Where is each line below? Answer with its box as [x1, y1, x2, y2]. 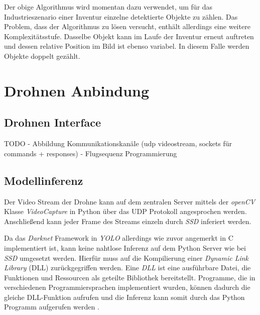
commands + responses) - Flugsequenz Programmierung [4, 148, 177, 158]
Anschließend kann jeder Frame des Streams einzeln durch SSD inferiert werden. [4, 216, 251, 226]
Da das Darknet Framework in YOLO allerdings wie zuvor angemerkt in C [4, 233, 233, 243]
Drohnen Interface [4, 115, 101, 130]
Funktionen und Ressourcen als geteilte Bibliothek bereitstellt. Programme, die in [4, 272, 255, 282]
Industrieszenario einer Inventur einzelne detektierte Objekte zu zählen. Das [4, 11, 238, 22]
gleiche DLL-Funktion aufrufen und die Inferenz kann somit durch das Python [4, 291, 245, 302]
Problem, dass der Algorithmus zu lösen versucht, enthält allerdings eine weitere [4, 21, 250, 32]
